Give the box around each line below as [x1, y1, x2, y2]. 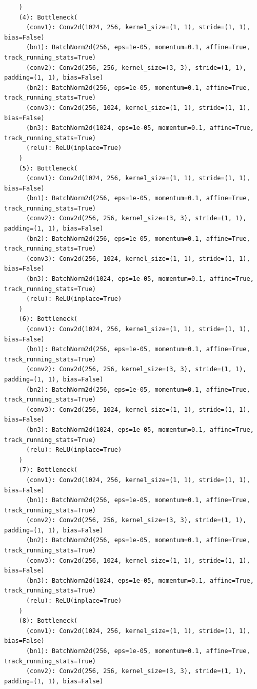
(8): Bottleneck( [18, 617, 78, 625]
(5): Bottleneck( [18, 164, 78, 172]
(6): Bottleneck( [18, 315, 78, 323]
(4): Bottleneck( [18, 13, 78, 21]
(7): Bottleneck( [18, 466, 78, 474]
